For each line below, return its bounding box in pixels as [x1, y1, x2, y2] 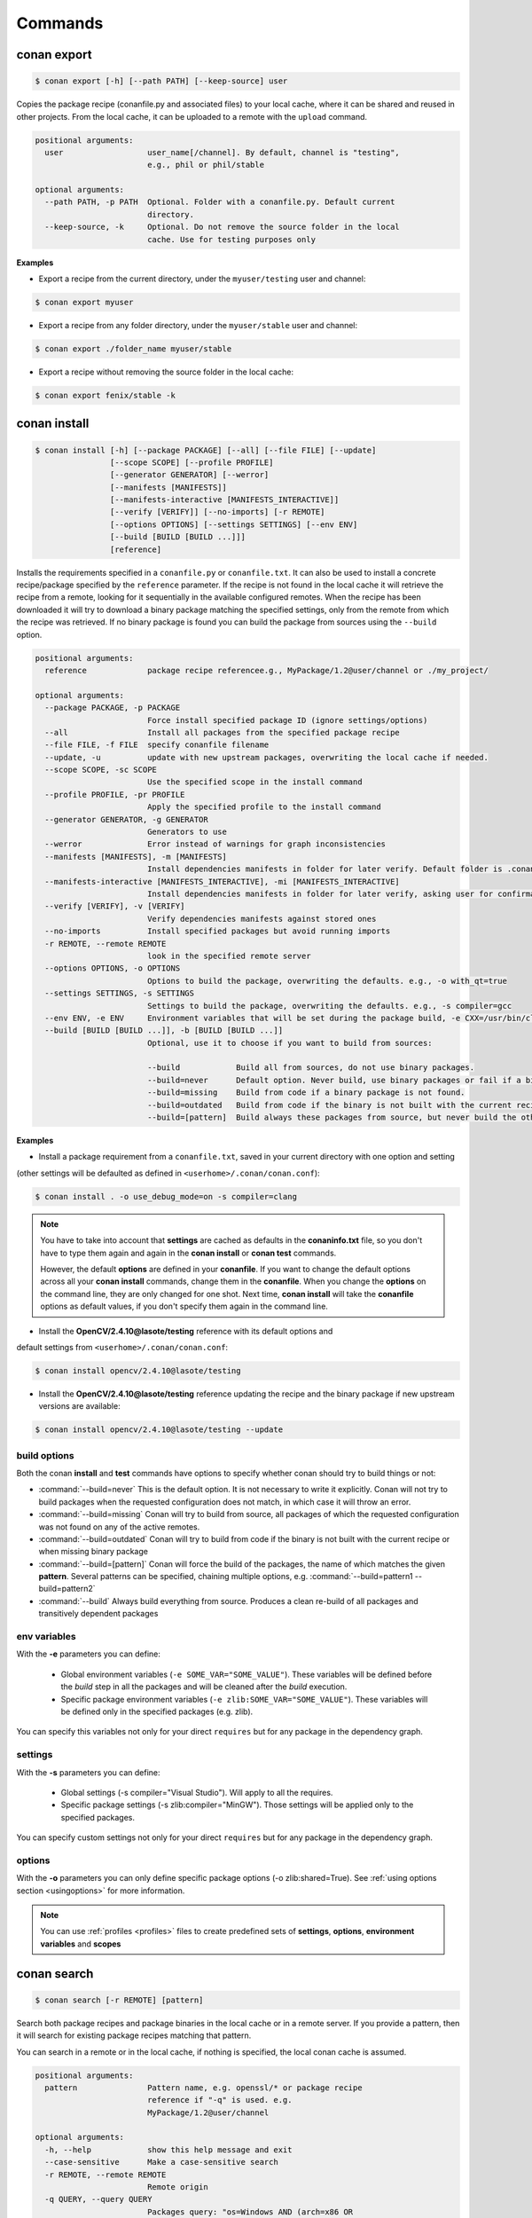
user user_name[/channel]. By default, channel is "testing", [44, 147, 401, 157]
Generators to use [146, 827, 228, 838]
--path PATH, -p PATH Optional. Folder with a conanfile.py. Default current [44, 197, 395, 208]
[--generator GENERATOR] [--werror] [109, 470, 270, 480]
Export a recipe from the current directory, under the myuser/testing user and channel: [38, 273, 366, 284]
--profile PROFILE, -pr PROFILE [44, 790, 185, 799]
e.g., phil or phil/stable [146, 160, 265, 170]
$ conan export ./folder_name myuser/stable [35, 343, 232, 354]
